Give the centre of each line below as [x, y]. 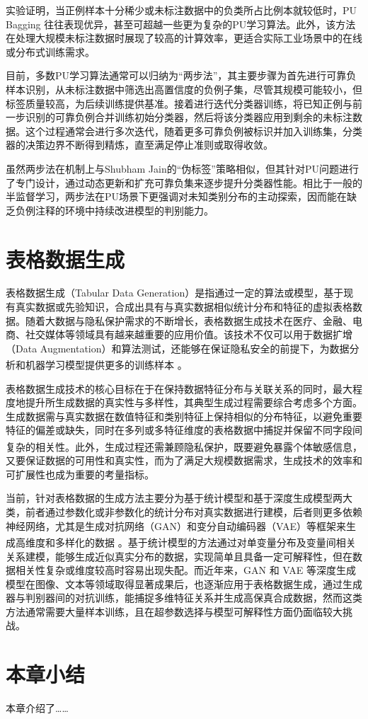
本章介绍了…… [37, 708]
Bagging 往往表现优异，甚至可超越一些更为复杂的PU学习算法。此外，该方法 [181, 24]
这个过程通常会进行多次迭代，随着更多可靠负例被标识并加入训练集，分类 [194, 131]
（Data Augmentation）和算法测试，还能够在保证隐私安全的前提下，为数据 [178, 348]
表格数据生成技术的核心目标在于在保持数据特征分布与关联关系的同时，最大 [179, 388]
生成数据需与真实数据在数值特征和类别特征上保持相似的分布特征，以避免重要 [184, 416]
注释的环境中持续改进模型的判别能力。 [124, 210]
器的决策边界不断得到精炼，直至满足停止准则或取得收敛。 [139, 145]
